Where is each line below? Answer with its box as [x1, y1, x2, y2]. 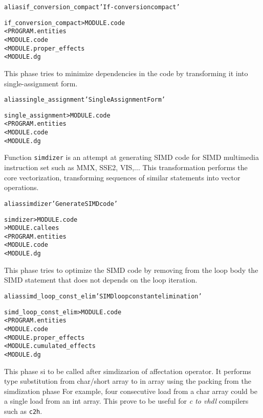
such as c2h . [4, 405, 42, 416]
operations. [4, 182, 39, 193]
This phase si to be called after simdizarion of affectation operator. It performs [4, 365, 251, 376]
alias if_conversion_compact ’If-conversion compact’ [4, 4, 180, 11]
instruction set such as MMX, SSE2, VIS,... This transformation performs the [4, 162, 248, 173]
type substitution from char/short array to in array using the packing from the [4, 376, 251, 386]
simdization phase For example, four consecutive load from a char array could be [4, 385, 257, 396]
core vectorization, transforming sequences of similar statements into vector [4, 172, 240, 182]
